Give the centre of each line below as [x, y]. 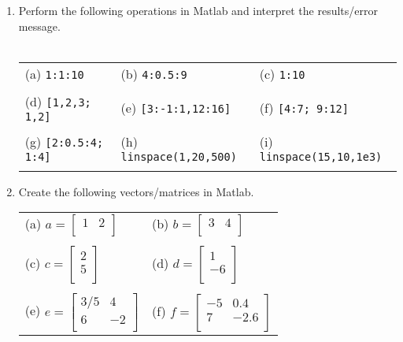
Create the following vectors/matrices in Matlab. [136, 191]
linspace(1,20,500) [179, 156]
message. [39, 26]
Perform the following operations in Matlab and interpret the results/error [198, 10]
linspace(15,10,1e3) [321, 156]
